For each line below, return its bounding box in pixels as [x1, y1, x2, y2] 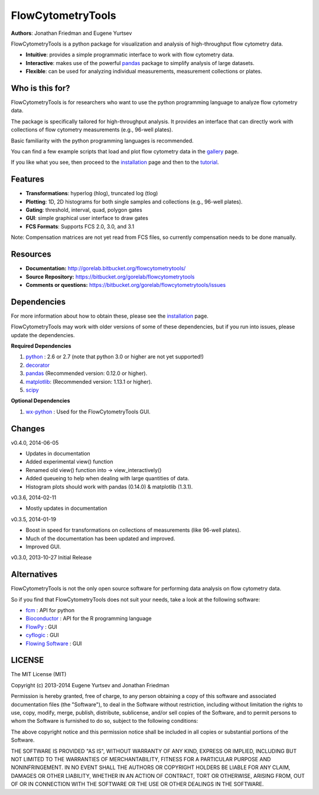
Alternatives [11, 570, 58, 580]
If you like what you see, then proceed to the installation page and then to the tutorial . [11, 159, 219, 166]
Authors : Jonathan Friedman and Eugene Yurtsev [11, 30, 132, 37]
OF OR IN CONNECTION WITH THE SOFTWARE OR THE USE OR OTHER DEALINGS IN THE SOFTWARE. [11, 781, 264, 788]
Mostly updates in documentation [25, 505, 108, 512]
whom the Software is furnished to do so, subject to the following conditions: [11, 718, 198, 725]
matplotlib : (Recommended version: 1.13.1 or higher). [25, 378, 152, 385]
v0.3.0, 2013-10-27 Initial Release [11, 554, 92, 561]
